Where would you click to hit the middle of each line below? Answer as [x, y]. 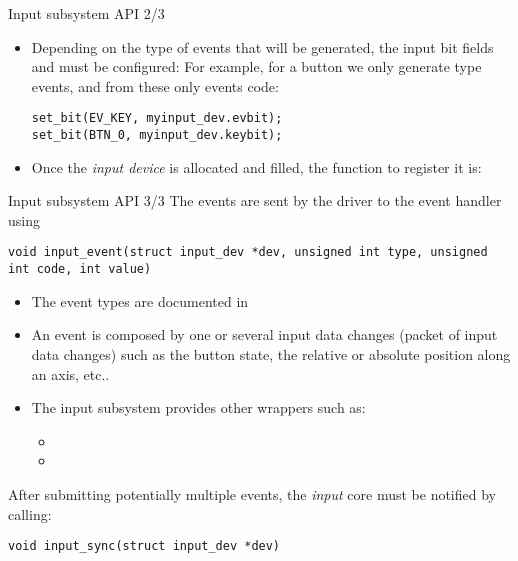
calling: [30, 513]
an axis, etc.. [70, 373]
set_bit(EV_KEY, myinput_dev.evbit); [157, 118]
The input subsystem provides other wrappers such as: [198, 407]
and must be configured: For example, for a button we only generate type [256, 66]
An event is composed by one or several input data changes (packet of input [264, 334]
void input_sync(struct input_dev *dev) [144, 546]
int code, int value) [80, 269]
